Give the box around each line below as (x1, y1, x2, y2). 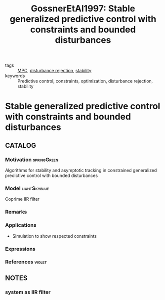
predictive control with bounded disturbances (5, 172, 98, 178)
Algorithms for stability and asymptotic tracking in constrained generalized (5, 168, 157, 173)
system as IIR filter (5, 289, 51, 296)
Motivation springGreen (5, 156, 58, 163)
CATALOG (5, 141, 36, 150)
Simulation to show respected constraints (12, 233, 97, 239)
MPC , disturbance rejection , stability (17, 68, 92, 74)
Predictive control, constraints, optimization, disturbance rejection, (17, 78, 153, 84)
